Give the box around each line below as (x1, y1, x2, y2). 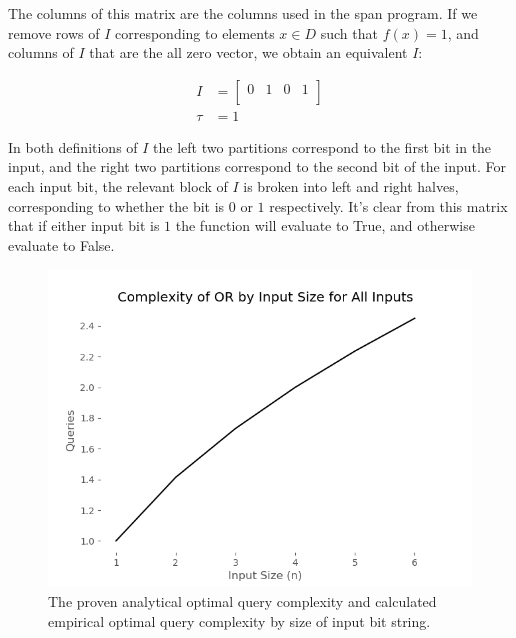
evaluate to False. (8, 234, 115, 255)
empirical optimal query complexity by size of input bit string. (48, 610, 431, 631)
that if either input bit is (8, 215, 160, 236)
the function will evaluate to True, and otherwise (175, 215, 475, 236)
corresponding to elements (115, 22, 275, 43)
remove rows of (8, 22, 100, 43)
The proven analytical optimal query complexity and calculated (48, 591, 437, 611)
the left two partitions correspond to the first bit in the (153, 136, 492, 157)
